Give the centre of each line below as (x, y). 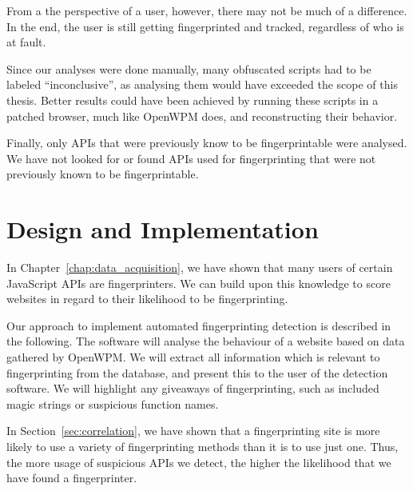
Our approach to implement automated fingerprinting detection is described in (199, 325)
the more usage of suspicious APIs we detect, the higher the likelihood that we (199, 462)
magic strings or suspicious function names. (113, 403)
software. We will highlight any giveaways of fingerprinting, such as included (193, 388)
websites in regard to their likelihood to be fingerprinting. (147, 299)
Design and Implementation (163, 229)
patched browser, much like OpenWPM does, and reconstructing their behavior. (202, 116)
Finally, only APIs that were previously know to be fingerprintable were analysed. (207, 143)
